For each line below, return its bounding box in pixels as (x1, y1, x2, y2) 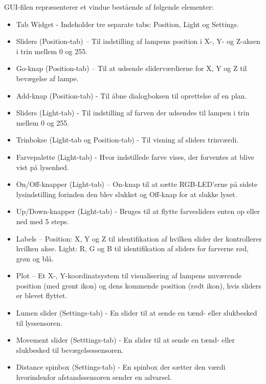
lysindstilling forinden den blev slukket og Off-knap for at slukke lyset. (16, 188, 237, 199)
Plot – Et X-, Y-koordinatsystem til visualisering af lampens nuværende (16, 270, 242, 281)
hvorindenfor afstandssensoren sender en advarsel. (16, 372, 172, 382)
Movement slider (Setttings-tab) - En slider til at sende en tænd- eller (16, 334, 235, 345)
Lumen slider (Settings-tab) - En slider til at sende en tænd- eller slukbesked (16, 307, 257, 318)
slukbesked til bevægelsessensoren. (16, 344, 124, 355)
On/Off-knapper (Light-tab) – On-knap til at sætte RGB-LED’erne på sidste (16, 179, 258, 189)
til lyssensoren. (16, 317, 62, 328)
